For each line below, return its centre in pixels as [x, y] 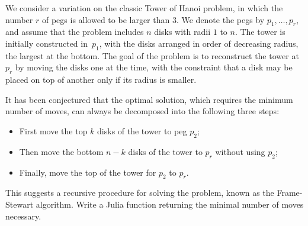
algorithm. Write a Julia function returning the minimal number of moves [170, 204]
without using [240, 151]
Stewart [20, 204]
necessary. [23, 216]
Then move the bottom [61, 151]
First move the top [53, 130]
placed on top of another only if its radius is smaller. [101, 80]
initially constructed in [46, 43]
